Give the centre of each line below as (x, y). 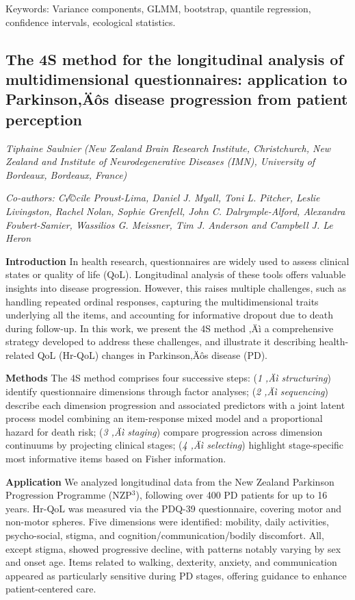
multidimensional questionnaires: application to (176, 78)
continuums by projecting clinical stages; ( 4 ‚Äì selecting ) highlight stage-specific (175, 445)
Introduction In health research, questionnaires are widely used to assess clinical (177, 261)
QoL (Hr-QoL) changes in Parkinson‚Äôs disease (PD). (152, 354)
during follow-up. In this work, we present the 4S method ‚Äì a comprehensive (170, 328)
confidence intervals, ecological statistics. (91, 22)
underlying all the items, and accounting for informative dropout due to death (170, 315)
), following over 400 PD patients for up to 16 (232, 495)
